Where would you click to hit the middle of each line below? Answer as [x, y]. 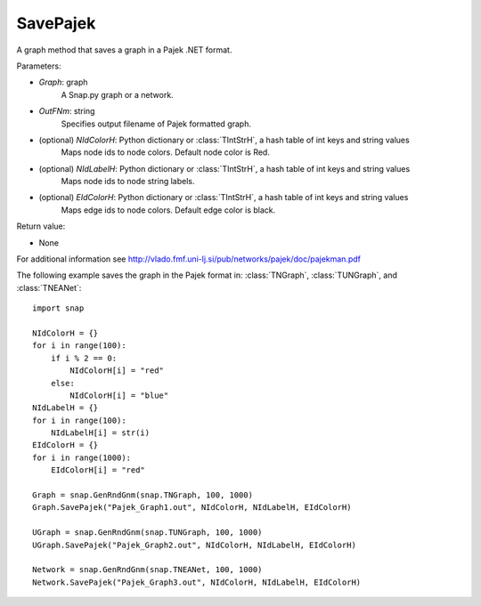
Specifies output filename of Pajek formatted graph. [156, 124]
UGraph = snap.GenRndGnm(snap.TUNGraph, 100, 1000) [147, 533]
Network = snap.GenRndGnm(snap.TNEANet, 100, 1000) [147, 570]
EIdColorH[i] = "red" [98, 470]
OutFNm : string [67, 111]
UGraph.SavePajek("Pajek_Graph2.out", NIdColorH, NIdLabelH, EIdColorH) [194, 545]
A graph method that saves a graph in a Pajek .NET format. [124, 50]
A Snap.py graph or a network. [117, 94]
